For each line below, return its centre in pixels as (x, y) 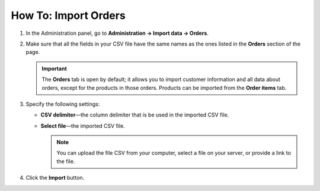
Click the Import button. (55, 178)
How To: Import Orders (68, 15)
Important (55, 69)
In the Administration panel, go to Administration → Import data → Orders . (117, 33)
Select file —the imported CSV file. (83, 126)
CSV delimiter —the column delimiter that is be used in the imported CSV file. (135, 115)
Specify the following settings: (63, 104)
